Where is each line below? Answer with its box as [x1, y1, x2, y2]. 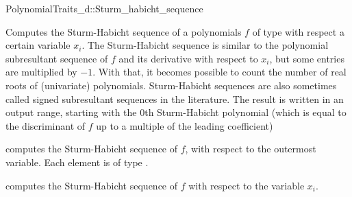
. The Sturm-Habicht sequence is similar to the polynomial [81, 38, 329, 52]
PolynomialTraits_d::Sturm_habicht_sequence [5, 1, 203, 15]
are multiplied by [5, 65, 77, 79]
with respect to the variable [188, 178, 305, 192]
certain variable [5, 38, 71, 52]
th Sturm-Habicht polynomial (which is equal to [144, 105, 347, 119]
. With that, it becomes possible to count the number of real [92, 65, 347, 79]
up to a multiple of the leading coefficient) [96, 118, 273, 132]
